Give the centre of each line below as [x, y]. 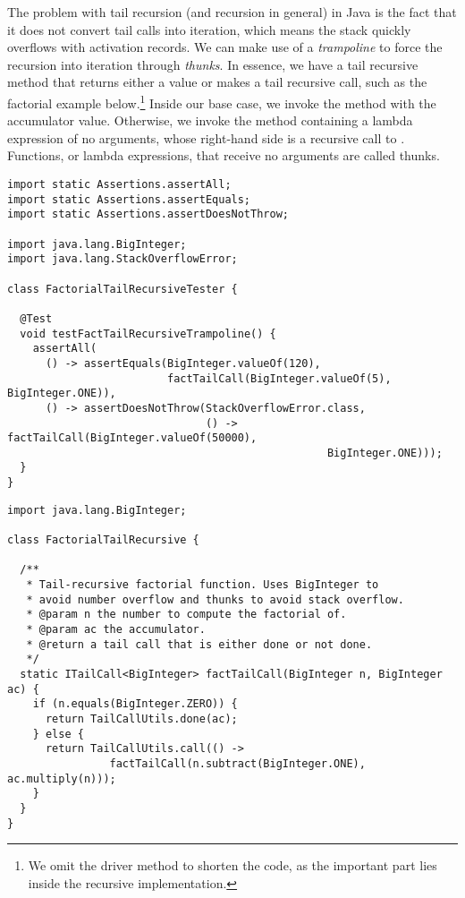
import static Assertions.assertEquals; [129, 199]
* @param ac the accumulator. [116, 630]
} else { [58, 734]
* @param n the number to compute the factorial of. [186, 615]
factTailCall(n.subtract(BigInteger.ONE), [237, 763]
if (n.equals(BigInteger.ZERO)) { [135, 704]
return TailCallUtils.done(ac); [141, 718]
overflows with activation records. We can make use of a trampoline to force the [225, 47]
